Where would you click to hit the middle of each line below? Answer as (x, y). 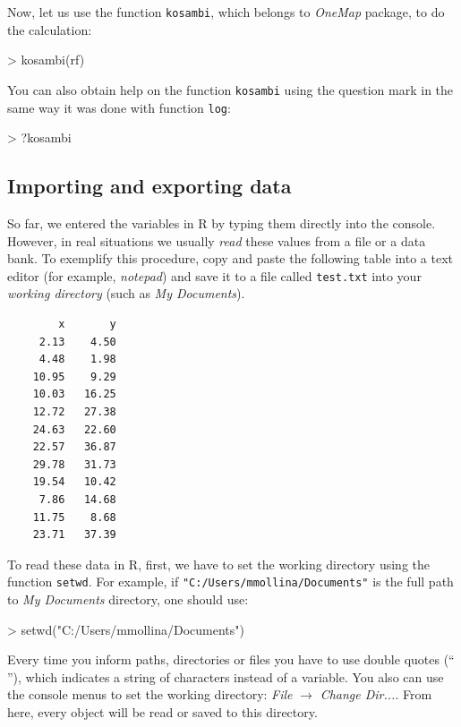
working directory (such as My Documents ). (126, 293)
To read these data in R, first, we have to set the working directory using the (218, 564)
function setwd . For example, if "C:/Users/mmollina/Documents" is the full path (230, 582)
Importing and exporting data (149, 186)
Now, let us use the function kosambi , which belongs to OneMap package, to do (226, 12)
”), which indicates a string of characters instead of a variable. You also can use (226, 676)
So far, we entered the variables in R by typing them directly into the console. (222, 222)
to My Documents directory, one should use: (128, 599)
